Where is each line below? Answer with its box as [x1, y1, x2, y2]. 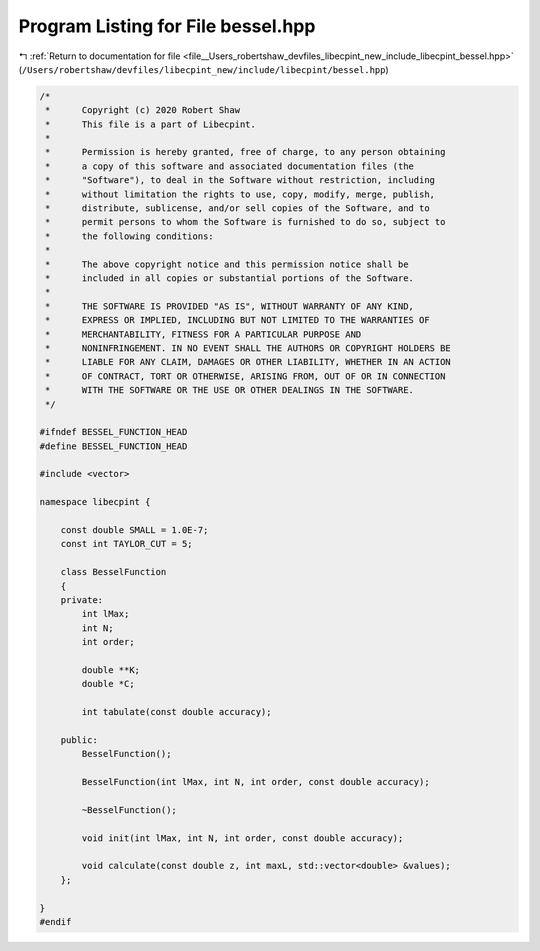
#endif [39, 916, 72, 927]
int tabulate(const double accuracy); [81, 706, 272, 718]
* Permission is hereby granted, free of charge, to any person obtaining [45, 146, 446, 158]
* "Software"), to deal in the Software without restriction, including [45, 175, 435, 186]
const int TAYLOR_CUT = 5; [60, 538, 194, 550]
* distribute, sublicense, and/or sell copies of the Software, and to [45, 203, 430, 214]
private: [60, 594, 104, 605]
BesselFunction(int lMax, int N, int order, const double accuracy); [81, 776, 430, 788]
